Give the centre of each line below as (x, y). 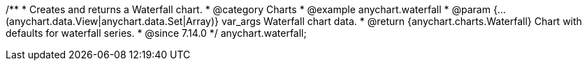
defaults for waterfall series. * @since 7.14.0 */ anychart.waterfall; (156, 33)
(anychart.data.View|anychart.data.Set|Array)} (113, 21)
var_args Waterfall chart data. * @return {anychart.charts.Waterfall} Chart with (401, 21)
